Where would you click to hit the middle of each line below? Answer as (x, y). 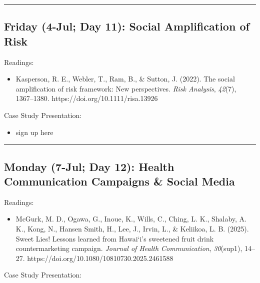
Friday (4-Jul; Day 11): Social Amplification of (127, 26)
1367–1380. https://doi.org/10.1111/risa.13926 (87, 98)
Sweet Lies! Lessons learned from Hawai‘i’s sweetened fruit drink (115, 238)
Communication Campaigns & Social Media (119, 181)
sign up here (34, 132)
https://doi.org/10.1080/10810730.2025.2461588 (100, 258)
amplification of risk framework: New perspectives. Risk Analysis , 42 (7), (126, 88)
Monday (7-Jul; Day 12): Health (89, 166)
